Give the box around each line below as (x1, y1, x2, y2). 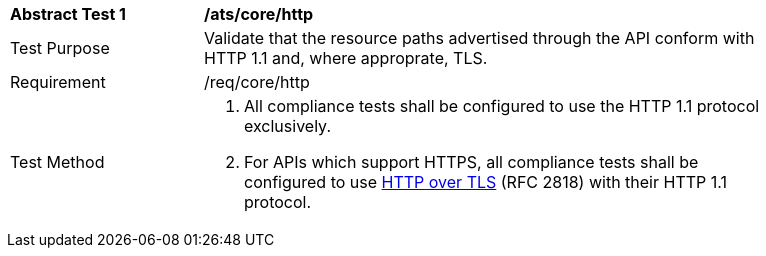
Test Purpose (10, 38, 110, 58)
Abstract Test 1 (10, 4, 126, 24)
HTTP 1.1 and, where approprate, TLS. (204, 48, 488, 68)
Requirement (10, 72, 106, 92)
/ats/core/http (204, 4, 314, 24)
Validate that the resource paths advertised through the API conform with (204, 28, 755, 48)
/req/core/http (204, 72, 310, 92)
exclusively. (244, 116, 331, 136)
